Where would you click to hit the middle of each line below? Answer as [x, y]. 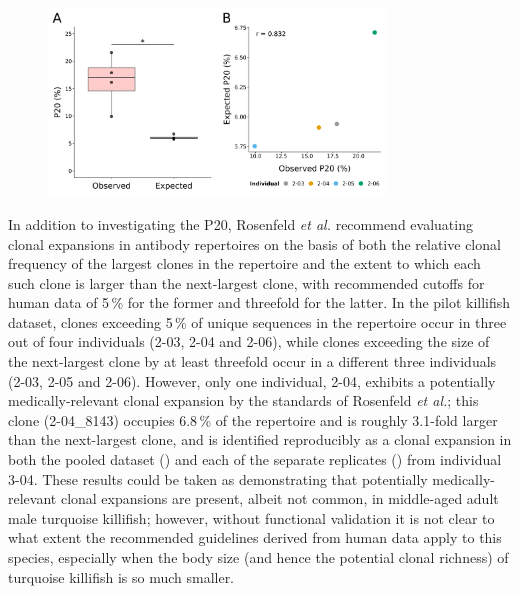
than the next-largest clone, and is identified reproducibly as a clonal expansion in [260, 439]
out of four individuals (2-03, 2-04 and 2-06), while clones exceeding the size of [249, 341]
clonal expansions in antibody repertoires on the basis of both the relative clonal [254, 243]
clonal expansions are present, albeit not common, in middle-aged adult [279, 498]
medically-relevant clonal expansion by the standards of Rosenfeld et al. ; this [243, 400]
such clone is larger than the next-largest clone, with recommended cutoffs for [246, 282]
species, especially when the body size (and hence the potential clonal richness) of [258, 557]
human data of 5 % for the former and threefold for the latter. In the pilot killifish [259, 302]
